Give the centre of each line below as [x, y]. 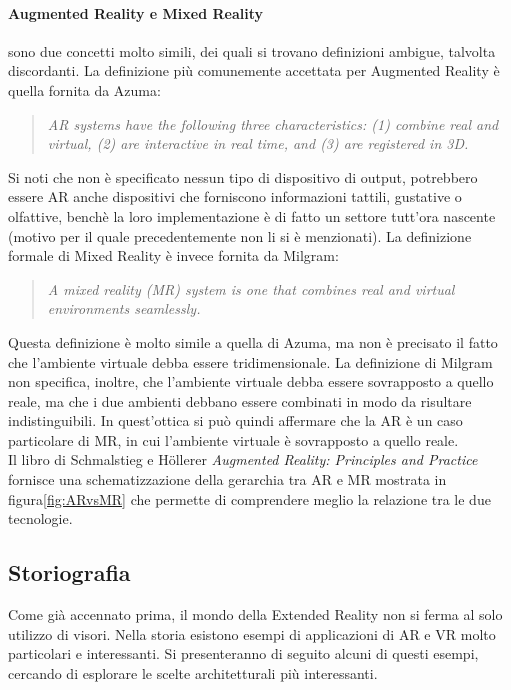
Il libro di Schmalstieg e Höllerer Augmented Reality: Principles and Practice [243, 459]
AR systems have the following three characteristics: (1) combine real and [273, 123]
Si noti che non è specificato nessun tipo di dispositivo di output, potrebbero [243, 176]
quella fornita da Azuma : [84, 89]
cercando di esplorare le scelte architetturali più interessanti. [193, 672]
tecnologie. [40, 518]
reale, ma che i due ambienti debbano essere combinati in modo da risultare [240, 400]
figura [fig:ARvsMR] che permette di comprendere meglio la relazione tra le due [249, 498]
